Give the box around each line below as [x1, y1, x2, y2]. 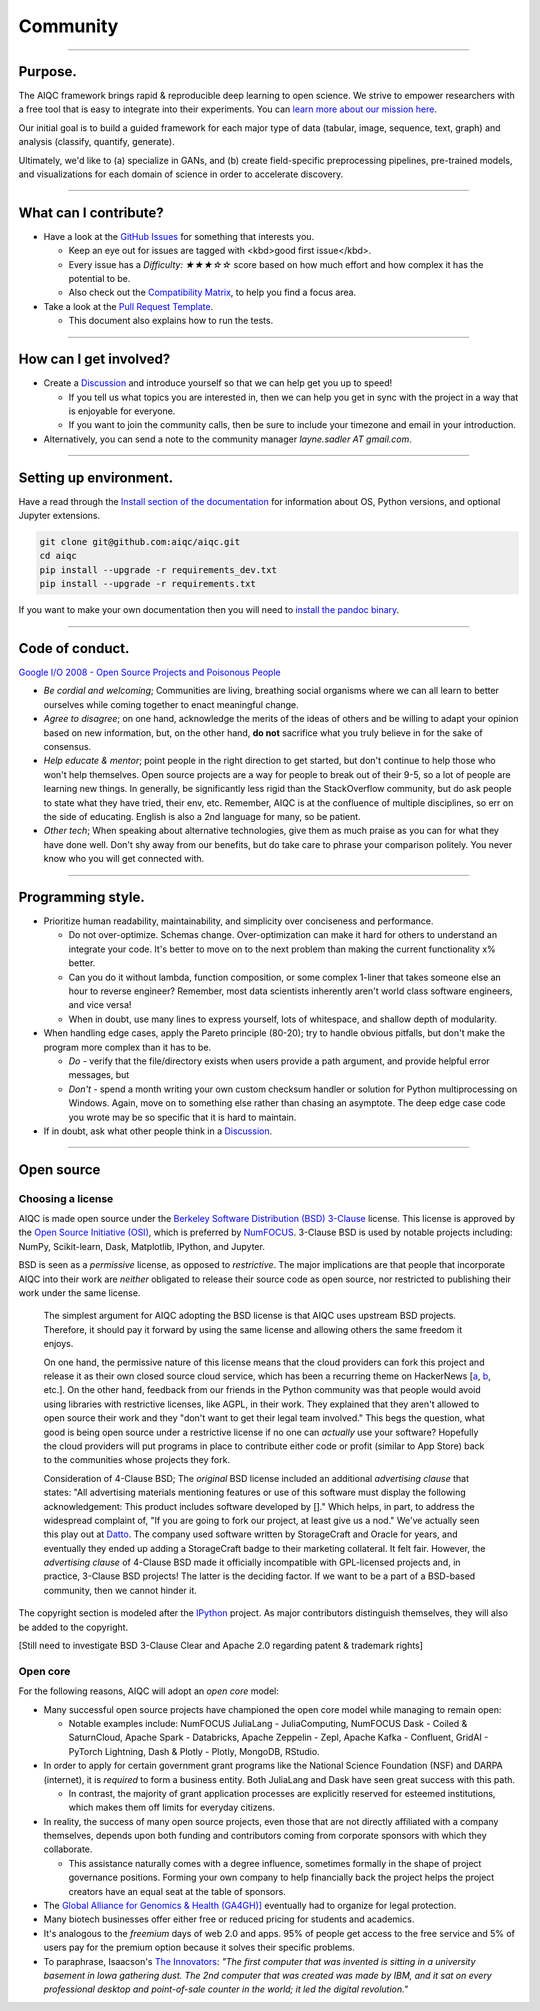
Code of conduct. [18, 640, 130, 657]
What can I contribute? [18, 204, 164, 221]
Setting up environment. [18, 469, 174, 486]
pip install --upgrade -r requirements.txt [39, 578, 257, 590]
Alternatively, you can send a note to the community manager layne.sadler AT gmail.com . [43, 433, 412, 445]
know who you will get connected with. [43, 853, 205, 865]
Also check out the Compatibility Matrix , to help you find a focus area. [68, 286, 357, 299]
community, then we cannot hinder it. [43, 1584, 197, 1596]
